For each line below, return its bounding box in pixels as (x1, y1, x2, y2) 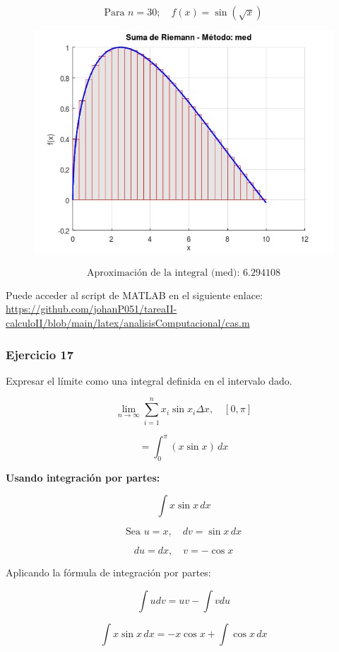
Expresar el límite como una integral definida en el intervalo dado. (6, 373, 292, 388)
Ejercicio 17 (6, 345, 74, 363)
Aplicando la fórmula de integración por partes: (6, 565, 211, 580)
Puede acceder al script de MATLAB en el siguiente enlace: (6, 287, 263, 302)
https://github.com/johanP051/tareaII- (6, 301, 177, 316)
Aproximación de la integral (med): (87, 267, 240, 278)
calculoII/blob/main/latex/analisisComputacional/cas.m (6, 315, 250, 330)
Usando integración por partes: (6, 470, 160, 484)
